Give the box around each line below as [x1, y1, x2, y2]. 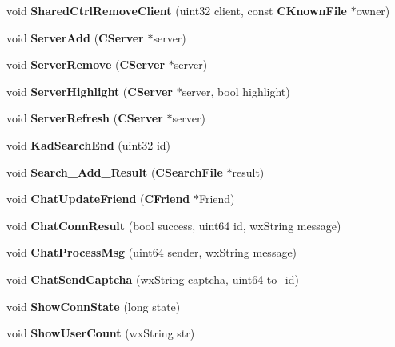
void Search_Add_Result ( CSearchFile [6, 163, 223, 180]
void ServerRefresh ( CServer [6, 110, 163, 126]
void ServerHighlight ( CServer [6, 82, 173, 99]
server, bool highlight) [182, 82, 290, 99]
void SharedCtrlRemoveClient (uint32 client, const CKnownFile [6, 2, 347, 18]
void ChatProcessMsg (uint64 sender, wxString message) [6, 244, 297, 261]
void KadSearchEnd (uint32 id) [6, 136, 171, 153]
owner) [356, 2, 390, 18]
